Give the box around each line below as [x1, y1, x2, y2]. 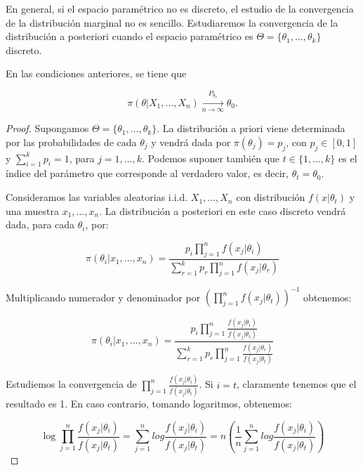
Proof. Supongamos [6, 121, 89, 136]
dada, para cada [6, 217, 75, 232]
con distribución [236, 190, 305, 204]
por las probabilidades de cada [6, 134, 137, 149]
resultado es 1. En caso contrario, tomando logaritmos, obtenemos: [6, 396, 292, 411]
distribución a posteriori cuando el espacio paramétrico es [6, 29, 253, 44]
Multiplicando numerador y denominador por [6, 289, 201, 304]
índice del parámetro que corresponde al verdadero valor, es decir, [6, 166, 289, 181]
